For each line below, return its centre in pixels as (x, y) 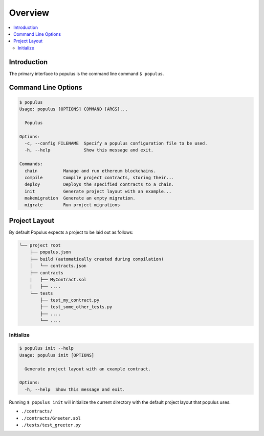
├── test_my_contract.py (70, 300)
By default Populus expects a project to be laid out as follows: (71, 232)
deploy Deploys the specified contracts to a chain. (99, 184)
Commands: (31, 164)
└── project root (40, 245)
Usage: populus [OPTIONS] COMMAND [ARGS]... (74, 109)
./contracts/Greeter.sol (51, 418)
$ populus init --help (46, 348)
